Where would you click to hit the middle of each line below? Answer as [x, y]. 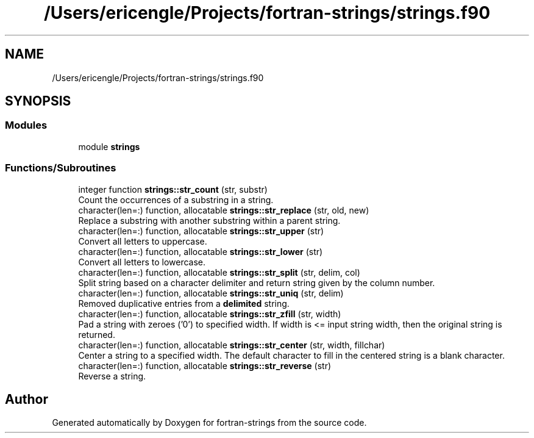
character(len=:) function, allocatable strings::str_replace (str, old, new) [224, 210]
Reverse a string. [112, 376]
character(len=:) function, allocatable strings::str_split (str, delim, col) [219, 272]
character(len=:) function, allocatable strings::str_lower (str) [201, 251]
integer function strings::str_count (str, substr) [173, 189]
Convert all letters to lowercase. [142, 262]
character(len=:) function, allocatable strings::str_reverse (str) [205, 365]
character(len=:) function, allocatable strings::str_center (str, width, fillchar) [232, 345]
